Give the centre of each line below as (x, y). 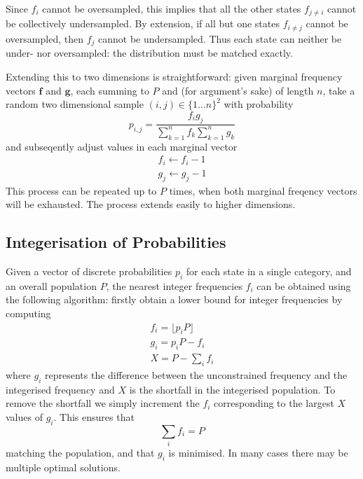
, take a (339, 90)
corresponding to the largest (274, 403)
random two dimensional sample (75, 104)
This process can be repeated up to (81, 190)
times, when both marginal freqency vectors (263, 190)
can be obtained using (304, 285)
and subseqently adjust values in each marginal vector (122, 146)
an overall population (51, 285)
